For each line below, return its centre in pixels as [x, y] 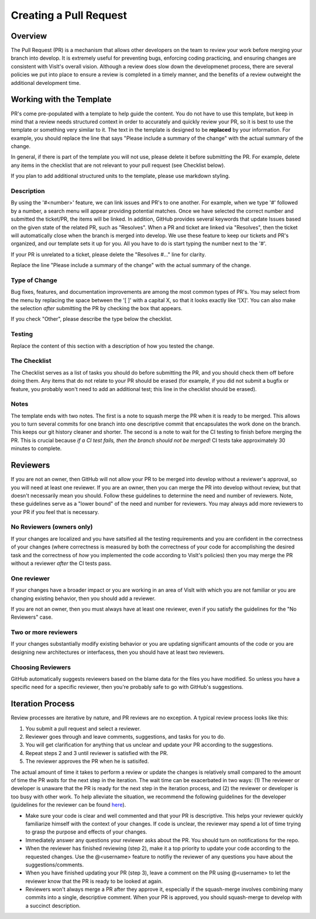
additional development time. [46, 83]
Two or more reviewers [44, 632]
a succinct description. [53, 906]
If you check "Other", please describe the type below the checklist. [92, 319]
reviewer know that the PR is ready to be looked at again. [94, 881]
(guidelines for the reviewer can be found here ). [68, 805]
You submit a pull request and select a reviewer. [83, 728]
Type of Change [34, 280]
